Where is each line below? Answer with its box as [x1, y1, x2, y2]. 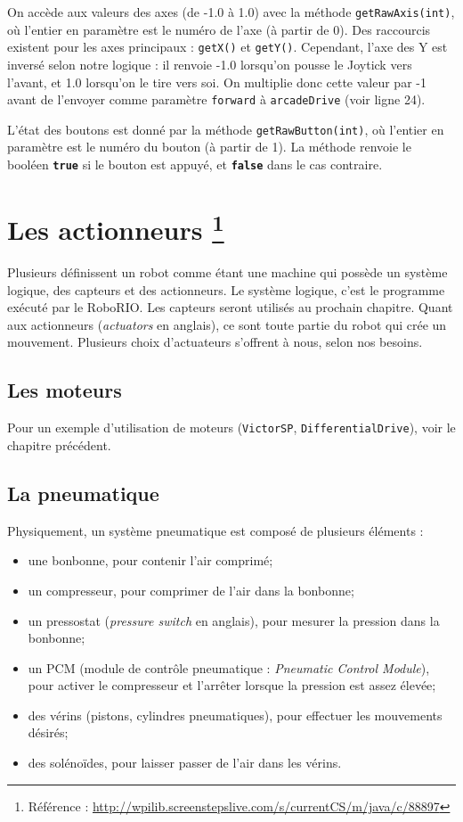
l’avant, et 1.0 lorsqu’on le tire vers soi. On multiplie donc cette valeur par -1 [7, 72, 426, 91]
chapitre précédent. [7, 435, 111, 454]
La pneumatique [7, 479, 159, 506]
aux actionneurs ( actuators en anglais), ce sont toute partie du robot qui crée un [7, 315, 447, 333]
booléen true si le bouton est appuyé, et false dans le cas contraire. [7, 155, 383, 173]
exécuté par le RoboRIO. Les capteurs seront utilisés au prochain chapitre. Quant [7, 298, 453, 316]
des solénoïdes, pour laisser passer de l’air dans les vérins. [28, 753, 342, 772]
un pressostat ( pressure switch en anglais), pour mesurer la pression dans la [28, 611, 440, 629]
